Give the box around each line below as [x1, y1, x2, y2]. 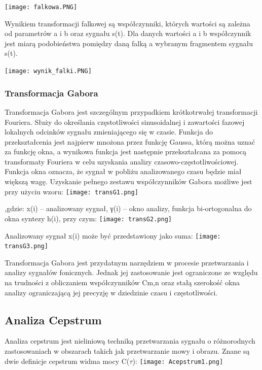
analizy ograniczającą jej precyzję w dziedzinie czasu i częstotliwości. [5, 287, 218, 297]
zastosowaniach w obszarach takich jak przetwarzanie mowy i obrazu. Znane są [5, 346, 250, 356]
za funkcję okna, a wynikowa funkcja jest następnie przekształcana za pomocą [5, 146, 247, 157]
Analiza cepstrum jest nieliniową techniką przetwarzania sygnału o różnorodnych [5, 335, 255, 346]
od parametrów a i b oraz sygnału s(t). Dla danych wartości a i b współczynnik [5, 28, 251, 39]
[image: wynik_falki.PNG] [5, 68, 92, 75]
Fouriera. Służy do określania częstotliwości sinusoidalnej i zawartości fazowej [5, 116, 245, 127]
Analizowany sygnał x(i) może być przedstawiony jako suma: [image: [5, 230, 221, 241]
